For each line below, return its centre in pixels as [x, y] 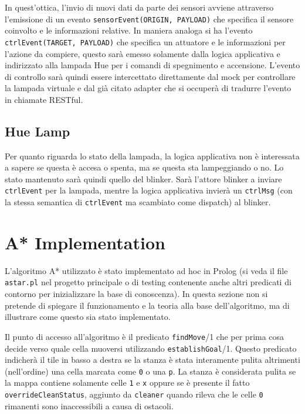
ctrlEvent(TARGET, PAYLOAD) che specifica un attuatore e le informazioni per [145, 41]
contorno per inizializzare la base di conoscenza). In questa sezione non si [136, 294]
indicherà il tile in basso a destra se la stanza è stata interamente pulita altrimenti [152, 360]
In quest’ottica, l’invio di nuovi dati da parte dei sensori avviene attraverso [139, 7]
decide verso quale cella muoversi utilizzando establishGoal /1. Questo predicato [151, 348]
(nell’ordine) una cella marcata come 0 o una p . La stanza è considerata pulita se [150, 371]
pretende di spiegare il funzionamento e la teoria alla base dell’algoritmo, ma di [147, 305]
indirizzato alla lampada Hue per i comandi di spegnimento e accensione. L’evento [152, 65]
